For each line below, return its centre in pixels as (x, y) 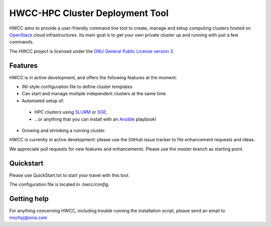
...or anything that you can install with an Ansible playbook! (95, 119)
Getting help (29, 199)
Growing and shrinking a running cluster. (64, 130)
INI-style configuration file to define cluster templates (77, 87)
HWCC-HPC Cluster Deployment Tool (89, 13)
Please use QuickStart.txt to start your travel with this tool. (70, 175)
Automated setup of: (43, 101)
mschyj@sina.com (28, 217)
